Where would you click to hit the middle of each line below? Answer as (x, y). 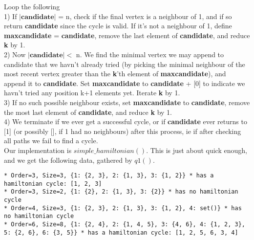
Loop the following (32, 6)
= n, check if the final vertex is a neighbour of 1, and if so (145, 16)
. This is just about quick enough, (197, 150)
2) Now (15, 54)
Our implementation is (38, 150)
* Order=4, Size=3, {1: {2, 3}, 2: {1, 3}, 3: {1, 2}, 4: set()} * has (123, 208)
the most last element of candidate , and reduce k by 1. (88, 112)
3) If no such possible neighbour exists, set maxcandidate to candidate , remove (127, 102)
